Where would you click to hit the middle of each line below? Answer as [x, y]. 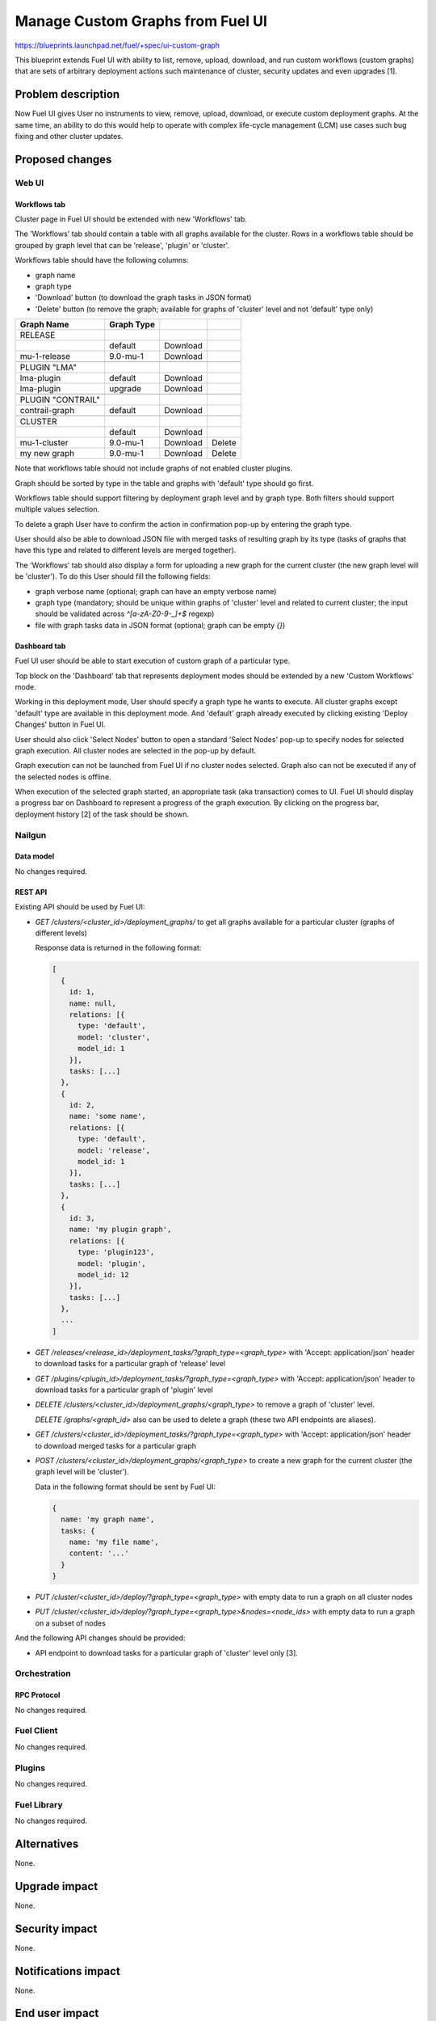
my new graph [47, 454]
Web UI [29, 183]
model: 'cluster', [114, 1037]
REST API [31, 892]
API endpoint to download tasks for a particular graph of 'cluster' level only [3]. [167, 1652]
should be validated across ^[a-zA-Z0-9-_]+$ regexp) [125, 614]
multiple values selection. [57, 509]
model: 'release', [114, 1150]
